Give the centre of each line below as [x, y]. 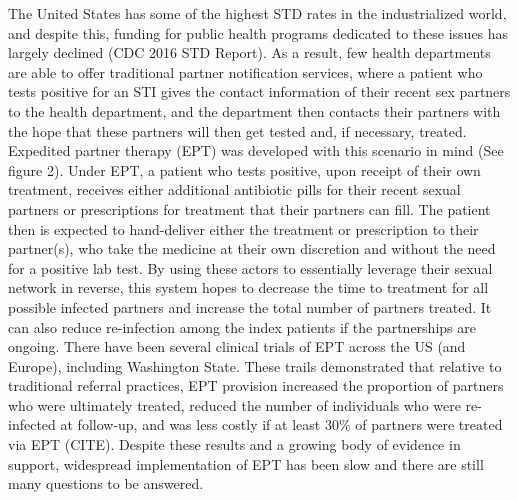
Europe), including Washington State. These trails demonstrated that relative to [255, 365]
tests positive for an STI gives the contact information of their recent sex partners [259, 91]
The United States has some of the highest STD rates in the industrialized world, [257, 13]
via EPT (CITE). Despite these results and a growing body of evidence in [234, 444]
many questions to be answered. [106, 483]
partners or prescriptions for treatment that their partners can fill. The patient [249, 208]
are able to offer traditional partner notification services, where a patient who [245, 71]
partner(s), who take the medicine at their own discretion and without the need [252, 248]
